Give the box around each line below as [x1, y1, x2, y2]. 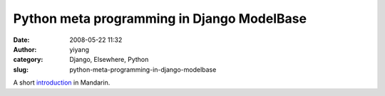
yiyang [69, 45, 89, 53]
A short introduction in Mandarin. [13, 78, 111, 87]
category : [13, 55, 43, 64]
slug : [13, 65, 29, 74]
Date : [13, 36, 30, 44]
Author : [13, 45, 37, 53]
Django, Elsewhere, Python [69, 55, 149, 64]
